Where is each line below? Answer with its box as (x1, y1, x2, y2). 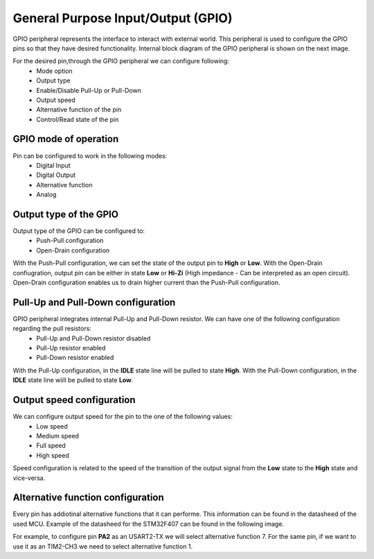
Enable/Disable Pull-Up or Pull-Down (36, 86, 141, 94)
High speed (36, 451, 69, 459)
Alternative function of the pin (36, 105, 122, 114)
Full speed (36, 441, 66, 450)
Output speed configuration (12, 394, 136, 406)
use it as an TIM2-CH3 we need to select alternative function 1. (12, 542, 193, 551)
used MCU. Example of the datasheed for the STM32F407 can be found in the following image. (12, 519, 284, 528)
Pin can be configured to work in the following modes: (12, 151, 168, 160)
